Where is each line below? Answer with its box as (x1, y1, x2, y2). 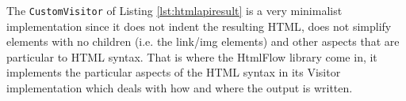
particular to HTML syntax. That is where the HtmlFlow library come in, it (6, 48, 377, 65)
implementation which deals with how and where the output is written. (6, 80, 353, 96)
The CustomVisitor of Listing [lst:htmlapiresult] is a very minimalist (6, 2, 343, 18)
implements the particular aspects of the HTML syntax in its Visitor (6, 64, 341, 80)
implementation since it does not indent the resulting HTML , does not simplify (6, 17, 392, 34)
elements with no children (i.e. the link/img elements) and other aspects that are (6, 33, 400, 50)
